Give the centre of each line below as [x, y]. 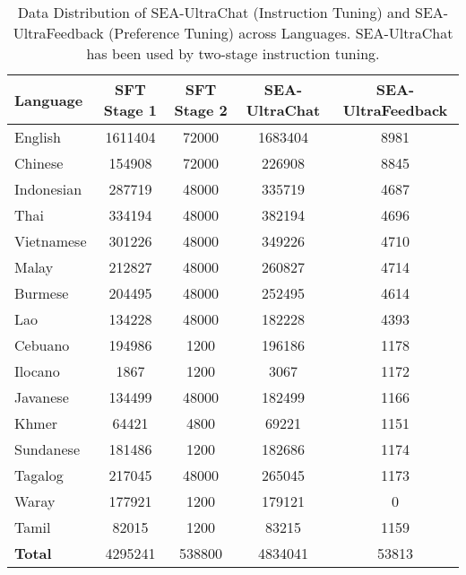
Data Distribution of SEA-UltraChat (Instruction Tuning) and [214, 12]
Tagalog [39, 475]
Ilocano [37, 371]
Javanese [42, 397]
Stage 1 [130, 110]
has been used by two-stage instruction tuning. [233, 53]
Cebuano [42, 345]
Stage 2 [201, 110]
